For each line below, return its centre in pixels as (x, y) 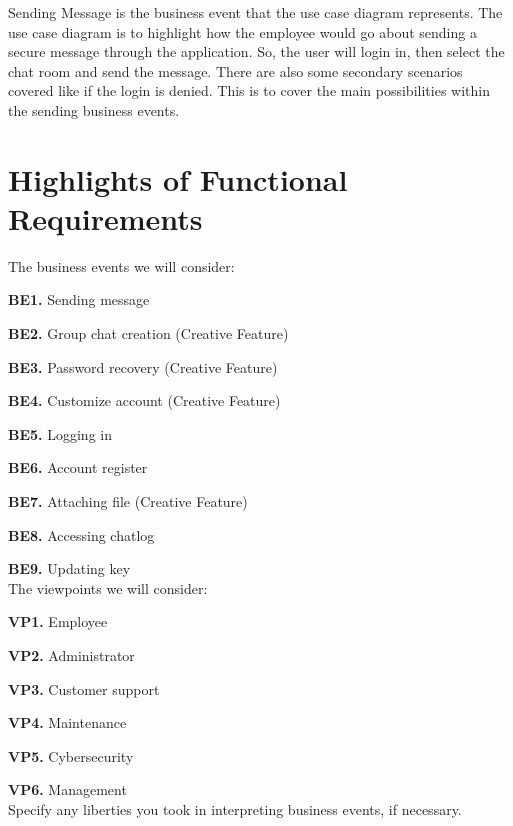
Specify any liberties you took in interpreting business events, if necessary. (235, 808)
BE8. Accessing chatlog (81, 534)
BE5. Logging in (60, 433)
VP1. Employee (58, 621)
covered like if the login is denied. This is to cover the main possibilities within (249, 90)
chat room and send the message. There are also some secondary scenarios (235, 70)
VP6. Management (67, 789)
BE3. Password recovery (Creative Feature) (143, 366)
